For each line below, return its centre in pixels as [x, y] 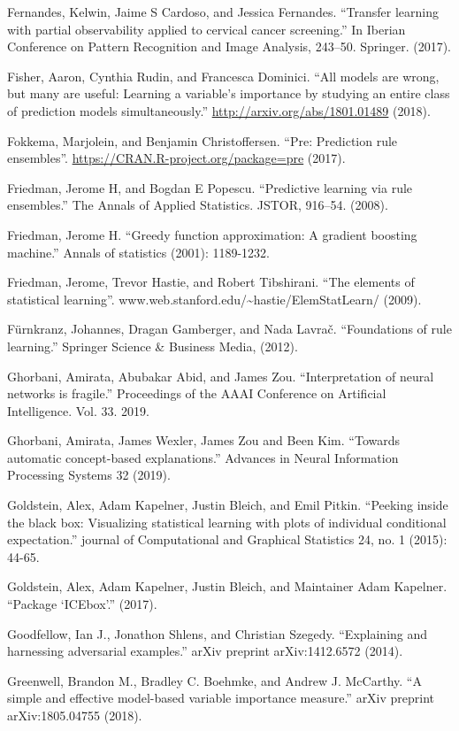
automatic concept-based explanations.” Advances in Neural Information [203, 457]
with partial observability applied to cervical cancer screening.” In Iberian [207, 29]
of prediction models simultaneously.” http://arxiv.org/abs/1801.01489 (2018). [219, 110]
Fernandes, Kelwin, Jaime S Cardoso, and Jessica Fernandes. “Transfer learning [223, 12]
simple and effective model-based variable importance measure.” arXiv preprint [221, 698]
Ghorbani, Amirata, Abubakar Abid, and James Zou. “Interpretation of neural [221, 376]
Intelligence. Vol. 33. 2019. [78, 410]
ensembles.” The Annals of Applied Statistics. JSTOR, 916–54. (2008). [198, 205]
